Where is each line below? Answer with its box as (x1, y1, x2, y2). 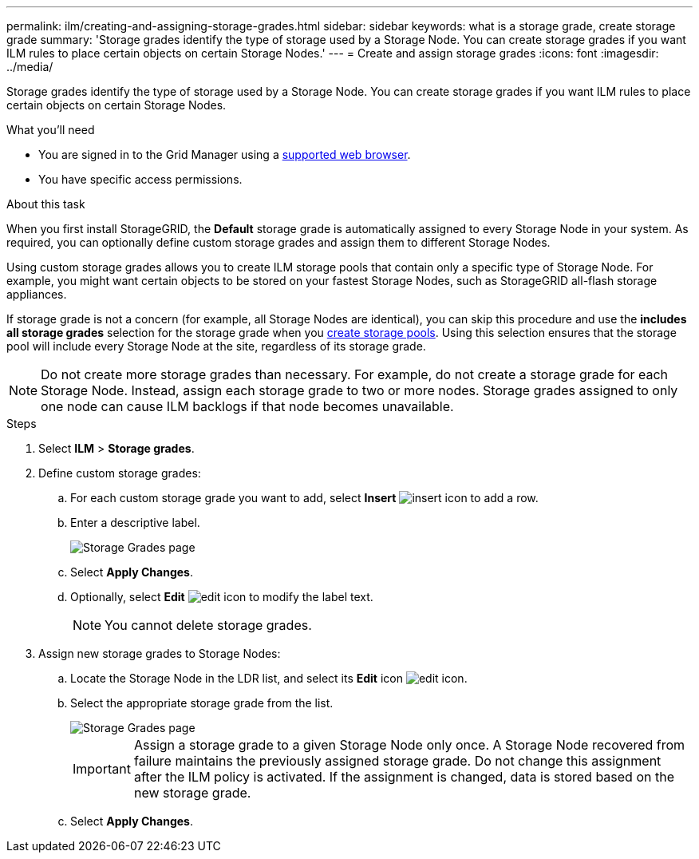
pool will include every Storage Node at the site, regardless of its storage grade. (6, 339, 426, 353)
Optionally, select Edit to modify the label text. (70, 590, 373, 604)
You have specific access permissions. (38, 172, 243, 186)
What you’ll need (6, 123, 95, 137)
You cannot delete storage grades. (105, 617, 312, 633)
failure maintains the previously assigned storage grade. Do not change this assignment (133, 753, 661, 769)
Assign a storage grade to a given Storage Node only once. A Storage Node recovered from (133, 737, 685, 753)
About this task (6, 197, 85, 211)
